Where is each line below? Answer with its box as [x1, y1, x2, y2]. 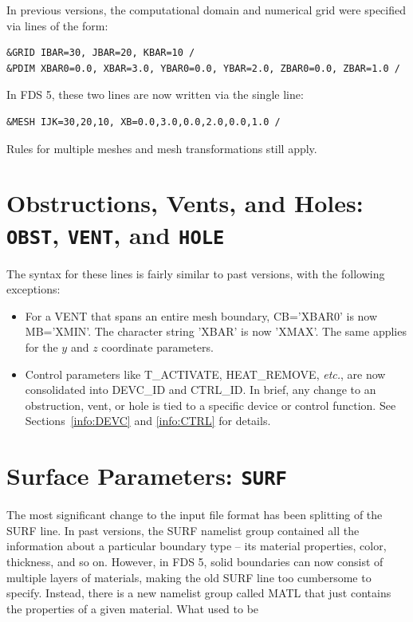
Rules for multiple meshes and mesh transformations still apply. [6, 140, 317, 156]
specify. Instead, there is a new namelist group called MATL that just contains [6, 585, 391, 601]
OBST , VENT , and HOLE [6, 218, 225, 250]
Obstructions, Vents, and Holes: [6, 187, 364, 219]
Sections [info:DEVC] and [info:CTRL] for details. [25, 412, 271, 429]
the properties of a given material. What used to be [6, 600, 259, 616]
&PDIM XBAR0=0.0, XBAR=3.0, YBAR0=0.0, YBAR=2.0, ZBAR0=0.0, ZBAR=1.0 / [6, 62, 400, 74]
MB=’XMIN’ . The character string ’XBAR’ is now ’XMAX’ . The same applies [25, 323, 407, 340]
